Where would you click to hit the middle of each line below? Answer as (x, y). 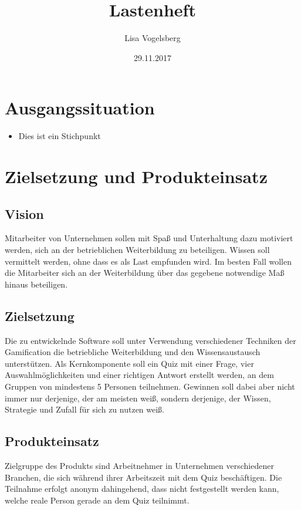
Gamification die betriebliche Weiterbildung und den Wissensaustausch (133, 352)
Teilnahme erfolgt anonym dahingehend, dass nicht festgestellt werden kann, (142, 489)
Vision (24, 213)
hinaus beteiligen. (36, 284)
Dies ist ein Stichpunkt (60, 136)
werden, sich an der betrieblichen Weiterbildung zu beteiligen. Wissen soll (137, 250)
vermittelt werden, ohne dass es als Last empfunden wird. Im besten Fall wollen (148, 261)
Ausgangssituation (80, 108)
